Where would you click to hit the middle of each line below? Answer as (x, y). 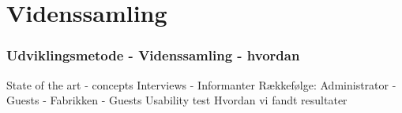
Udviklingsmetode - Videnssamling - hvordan (153, 55)
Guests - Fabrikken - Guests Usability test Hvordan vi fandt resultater (177, 100)
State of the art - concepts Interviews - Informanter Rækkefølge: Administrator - (201, 84)
